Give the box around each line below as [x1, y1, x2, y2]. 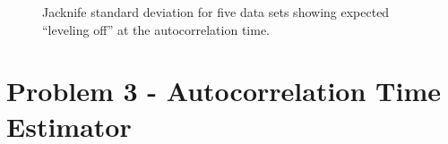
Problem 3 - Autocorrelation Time [6, 72, 441, 109]
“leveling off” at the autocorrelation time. [42, 20, 271, 38]
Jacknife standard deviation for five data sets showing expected [42, 3, 390, 21]
